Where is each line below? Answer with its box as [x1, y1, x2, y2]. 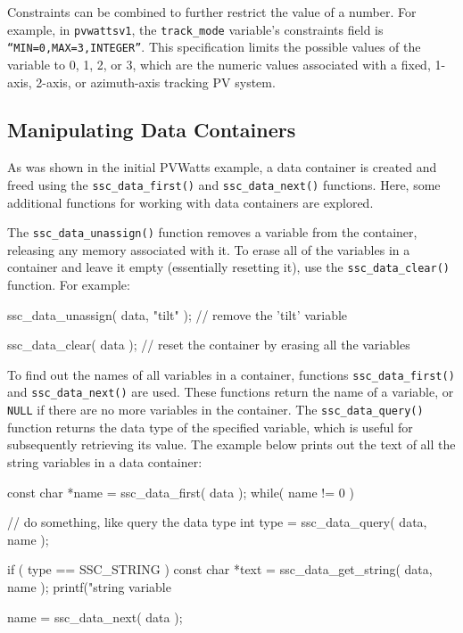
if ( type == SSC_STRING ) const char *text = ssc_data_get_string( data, [7, 560, 433, 579]
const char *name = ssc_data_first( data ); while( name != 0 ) [7, 482, 354, 501]
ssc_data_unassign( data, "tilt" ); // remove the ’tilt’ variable [7, 305, 348, 324]
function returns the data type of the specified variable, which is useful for [7, 417, 413, 436]
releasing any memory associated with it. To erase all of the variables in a [7, 240, 410, 259]
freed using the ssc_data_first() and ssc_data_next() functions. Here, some [7, 175, 441, 193]
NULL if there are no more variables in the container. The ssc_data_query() [7, 400, 424, 419]
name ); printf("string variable [7, 577, 171, 596]
